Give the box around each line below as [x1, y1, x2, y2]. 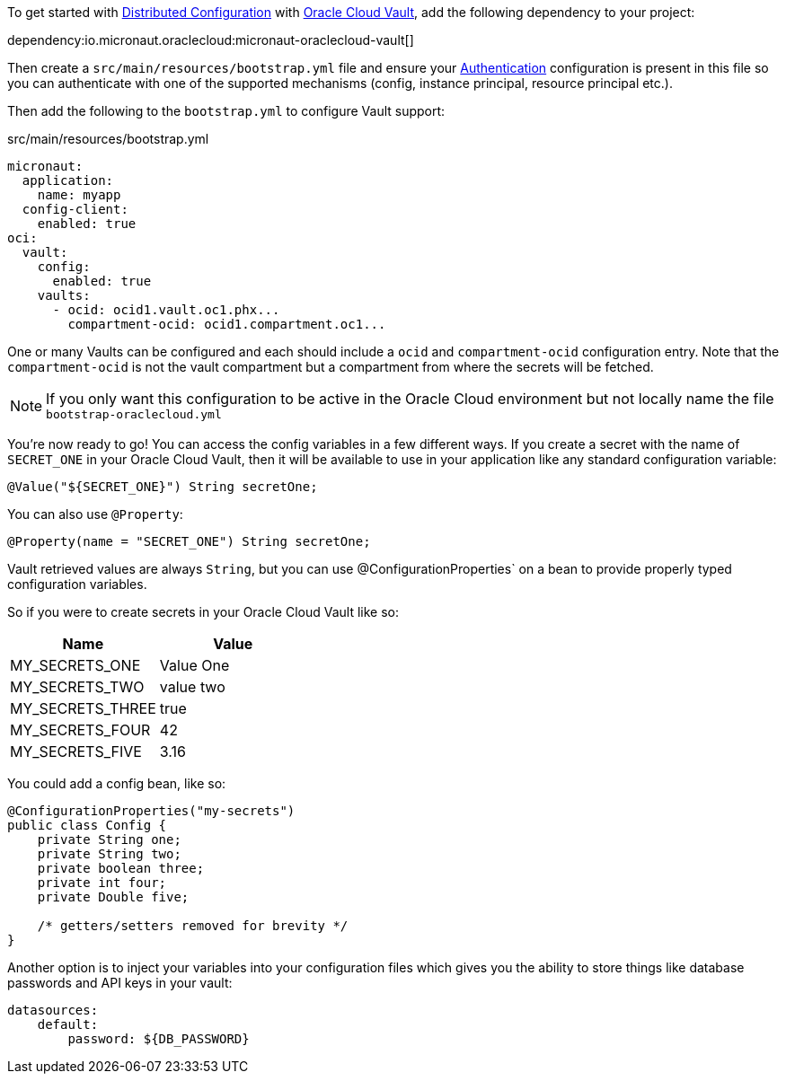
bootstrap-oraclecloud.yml [46, 408, 222, 421]
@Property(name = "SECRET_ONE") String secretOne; [7, 534, 371, 549]
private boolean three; [37, 861, 205, 875]
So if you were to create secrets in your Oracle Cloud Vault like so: [7, 604, 400, 620]
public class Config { [7, 818, 167, 832]
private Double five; [37, 890, 190, 904]
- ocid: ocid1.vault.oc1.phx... [52, 303, 280, 317]
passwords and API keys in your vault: [7, 975, 233, 990]
